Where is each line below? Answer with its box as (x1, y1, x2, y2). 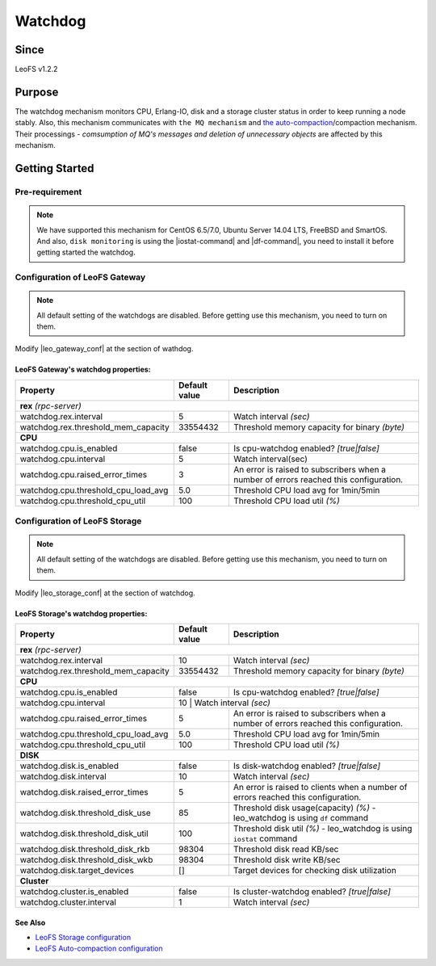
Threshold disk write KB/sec (233, 854, 341, 865)
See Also (15, 918, 46, 927)
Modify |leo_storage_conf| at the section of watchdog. (15, 588, 195, 598)
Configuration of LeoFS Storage (15, 515, 142, 527)
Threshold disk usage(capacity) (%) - (233, 802, 376, 813)
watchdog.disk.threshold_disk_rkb (19, 843, 150, 855)
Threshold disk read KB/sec (233, 843, 339, 855)
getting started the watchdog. (36, 247, 136, 258)
